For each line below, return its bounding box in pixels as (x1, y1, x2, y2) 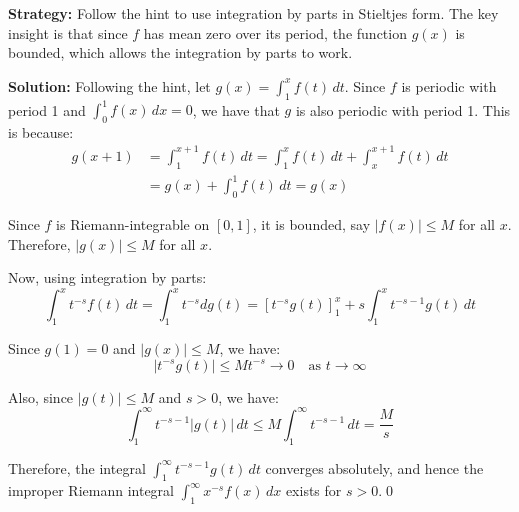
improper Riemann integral (8, 480, 174, 501)
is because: (8, 121, 74, 142)
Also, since (8, 386, 74, 407)
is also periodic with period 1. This (295, 99, 511, 120)
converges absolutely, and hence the (265, 457, 484, 478)
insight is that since (8, 22, 128, 43)
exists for (285, 480, 342, 501)
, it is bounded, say (252, 214, 371, 235)
